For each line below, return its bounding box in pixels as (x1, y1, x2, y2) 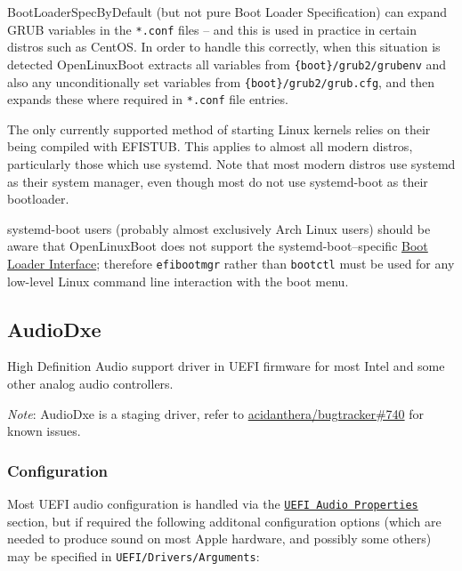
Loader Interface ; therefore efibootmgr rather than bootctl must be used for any (7, 253, 455, 272)
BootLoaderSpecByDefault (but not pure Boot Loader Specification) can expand (7, 3, 448, 20)
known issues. (7, 422, 81, 440)
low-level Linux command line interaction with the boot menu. (7, 271, 349, 290)
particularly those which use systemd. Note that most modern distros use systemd (7, 155, 456, 173)
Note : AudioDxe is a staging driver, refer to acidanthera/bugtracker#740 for (7, 404, 425, 422)
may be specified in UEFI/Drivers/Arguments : (7, 546, 260, 565)
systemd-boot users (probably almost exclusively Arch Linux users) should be (7, 219, 431, 237)
